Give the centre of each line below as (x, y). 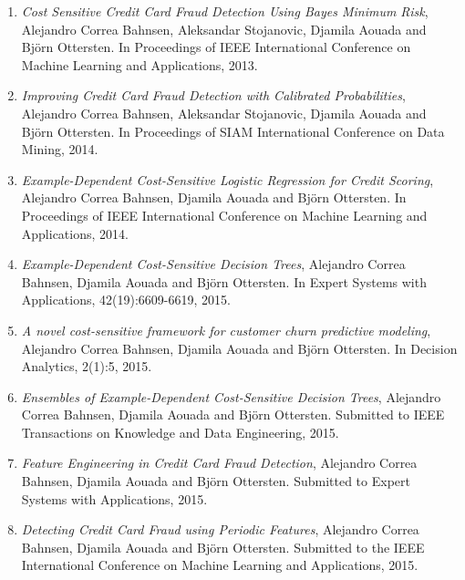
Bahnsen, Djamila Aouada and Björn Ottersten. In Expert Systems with (224, 281)
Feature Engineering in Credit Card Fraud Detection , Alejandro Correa (219, 463)
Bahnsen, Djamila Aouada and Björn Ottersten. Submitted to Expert (216, 481)
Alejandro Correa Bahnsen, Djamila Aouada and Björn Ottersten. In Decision (239, 348)
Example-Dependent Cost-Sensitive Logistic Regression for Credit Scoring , (227, 179)
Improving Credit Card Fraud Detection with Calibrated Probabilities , (213, 95)
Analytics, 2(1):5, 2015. (87, 366)
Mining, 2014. (60, 149)
